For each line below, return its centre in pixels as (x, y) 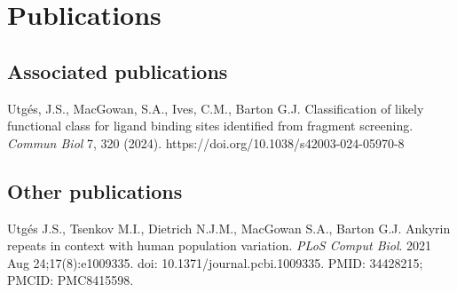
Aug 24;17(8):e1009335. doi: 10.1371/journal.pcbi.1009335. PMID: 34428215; (215, 262)
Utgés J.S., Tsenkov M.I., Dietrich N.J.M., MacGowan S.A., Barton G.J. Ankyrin (229, 228)
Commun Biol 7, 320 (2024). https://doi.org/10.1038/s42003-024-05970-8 (206, 142)
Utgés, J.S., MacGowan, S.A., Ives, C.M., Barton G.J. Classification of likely (216, 108)
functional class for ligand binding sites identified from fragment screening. (210, 126)
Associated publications (118, 71)
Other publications (95, 190)
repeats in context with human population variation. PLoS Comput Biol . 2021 (220, 245)
